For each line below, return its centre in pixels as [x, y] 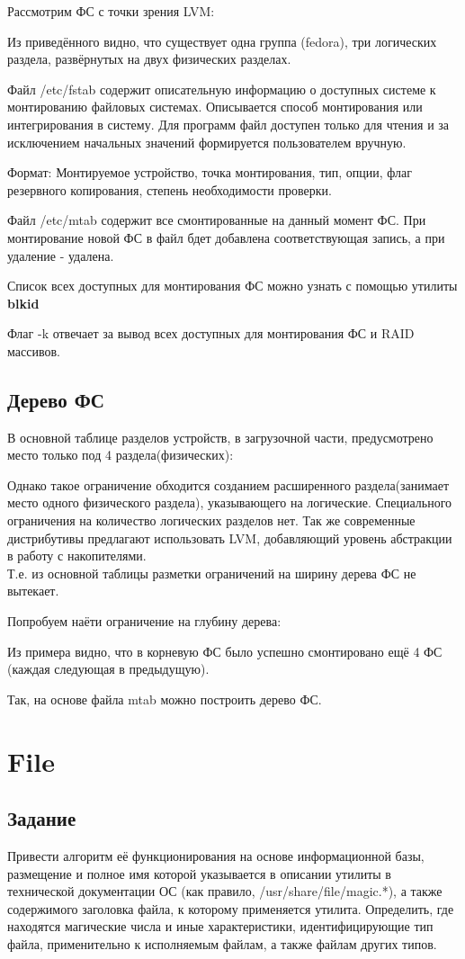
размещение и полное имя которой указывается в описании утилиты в [199, 873]
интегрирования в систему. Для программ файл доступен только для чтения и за [228, 124]
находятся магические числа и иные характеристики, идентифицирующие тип [220, 926]
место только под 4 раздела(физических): [121, 455]
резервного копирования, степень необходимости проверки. [170, 189]
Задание [42, 818]
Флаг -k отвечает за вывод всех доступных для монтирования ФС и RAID [211, 333]
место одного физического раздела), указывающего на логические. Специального [230, 502]
